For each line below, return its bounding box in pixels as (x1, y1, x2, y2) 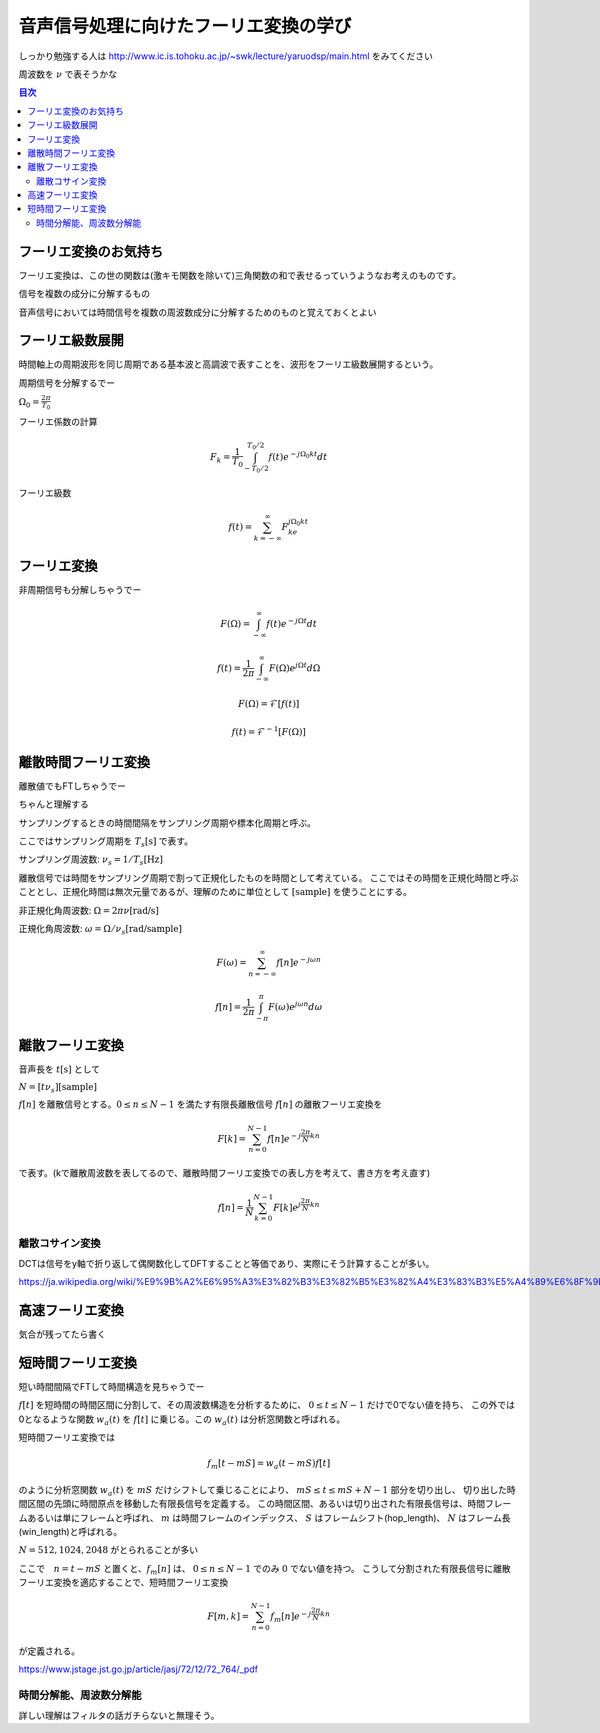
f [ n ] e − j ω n (276, 955, 322, 969)
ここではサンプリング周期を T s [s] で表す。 (18, 835, 194, 849)
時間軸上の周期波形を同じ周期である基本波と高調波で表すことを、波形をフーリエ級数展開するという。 (18, 358, 439, 370)
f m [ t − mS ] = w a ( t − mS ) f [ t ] (206, 1458, 331, 1471)
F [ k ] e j (273, 1200, 302, 1213)
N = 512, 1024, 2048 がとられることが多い (18, 1544, 199, 1556)
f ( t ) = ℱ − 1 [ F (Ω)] (231, 725, 307, 737)
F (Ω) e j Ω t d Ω (268, 660, 321, 674)
